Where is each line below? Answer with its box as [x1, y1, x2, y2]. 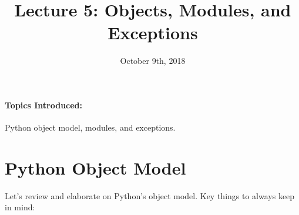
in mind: [5, 201, 35, 213]
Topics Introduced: [5, 98, 83, 111]
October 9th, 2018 [120, 54, 186, 67]
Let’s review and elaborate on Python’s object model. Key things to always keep [5, 189, 295, 202]
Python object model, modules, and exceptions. [5, 121, 176, 134]
